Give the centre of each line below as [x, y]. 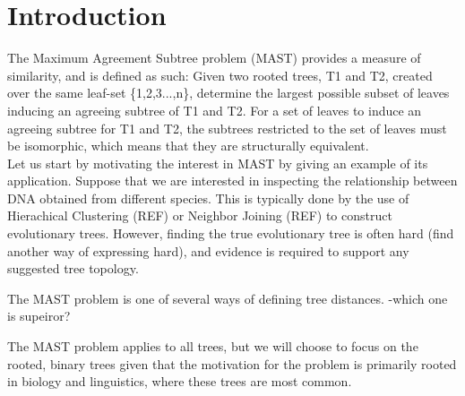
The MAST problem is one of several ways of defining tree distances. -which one [228, 298]
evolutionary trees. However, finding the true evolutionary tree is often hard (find [231, 233]
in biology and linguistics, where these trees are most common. [180, 381]
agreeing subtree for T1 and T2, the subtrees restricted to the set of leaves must [227, 128]
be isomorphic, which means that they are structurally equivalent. [188, 146]
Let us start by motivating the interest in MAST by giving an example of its [218, 163]
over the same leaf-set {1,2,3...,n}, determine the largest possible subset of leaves [228, 93]
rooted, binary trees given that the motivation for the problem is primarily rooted [232, 363]
